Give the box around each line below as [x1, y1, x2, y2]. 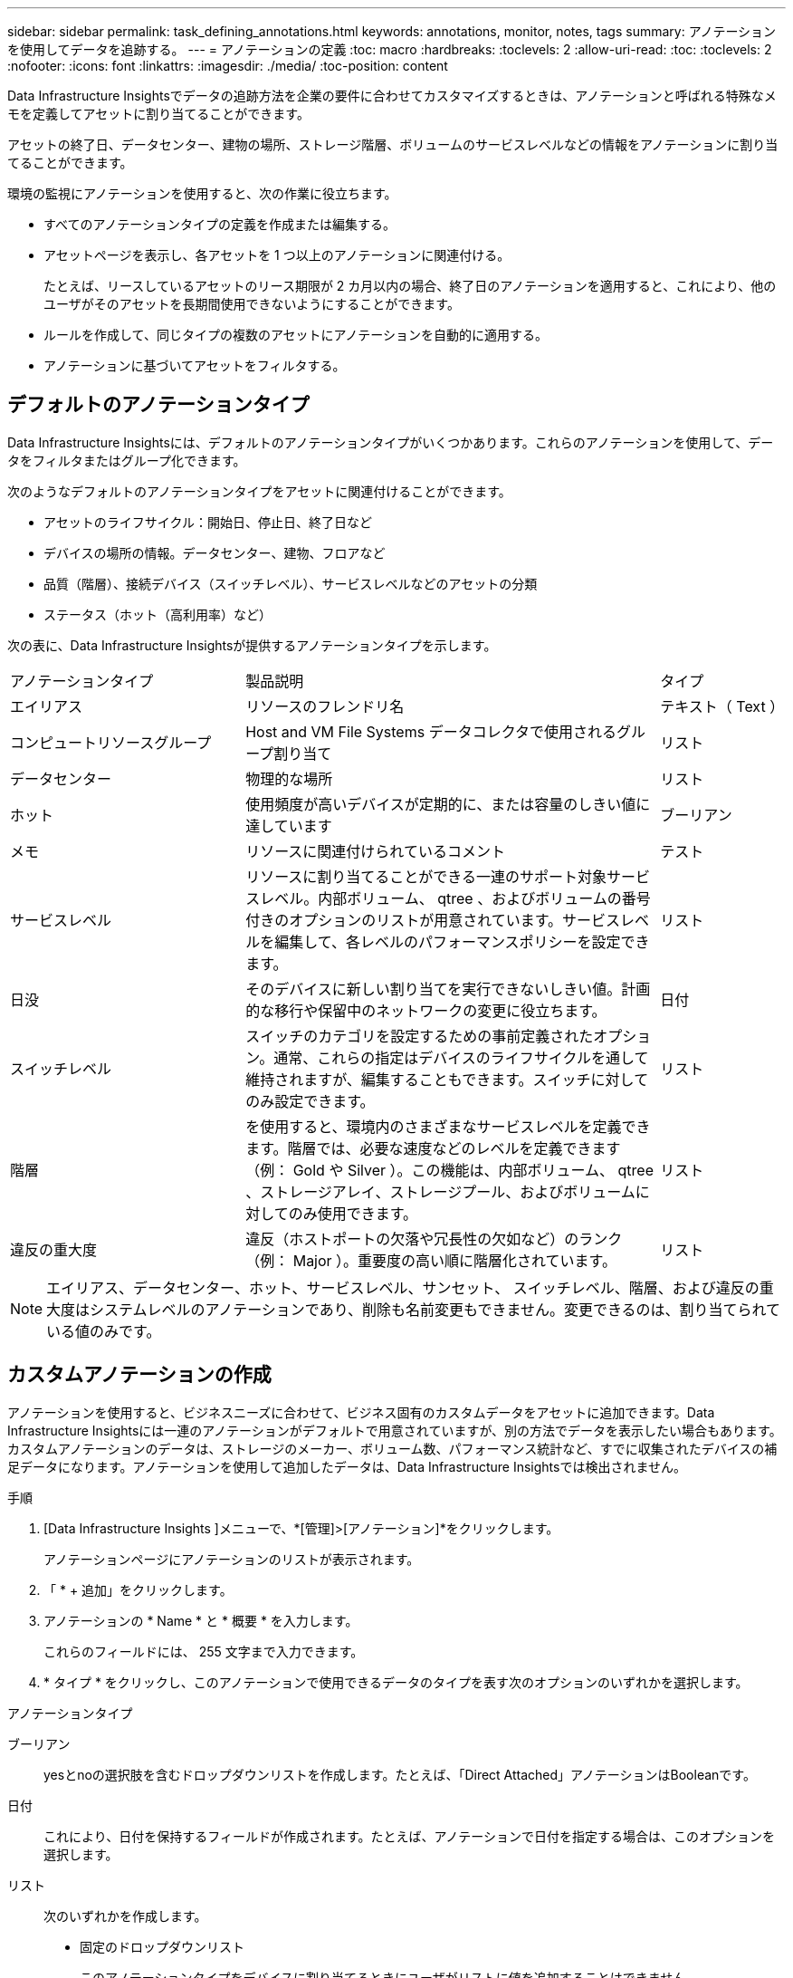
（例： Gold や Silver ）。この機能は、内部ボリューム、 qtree [245, 1160, 654, 1179]
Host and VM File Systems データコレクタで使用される [245, 722, 617, 741]
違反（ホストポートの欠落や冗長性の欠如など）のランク [245, 1229, 623, 1248]
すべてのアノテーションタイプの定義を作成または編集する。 [43, 216, 396, 232]
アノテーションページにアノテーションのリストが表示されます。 [43, 1551, 420, 1567]
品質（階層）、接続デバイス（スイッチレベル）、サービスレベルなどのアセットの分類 [43, 575, 538, 591]
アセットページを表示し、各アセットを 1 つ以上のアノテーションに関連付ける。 [43, 247, 511, 263]
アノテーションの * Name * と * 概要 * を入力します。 [43, 1612, 358, 1628]
